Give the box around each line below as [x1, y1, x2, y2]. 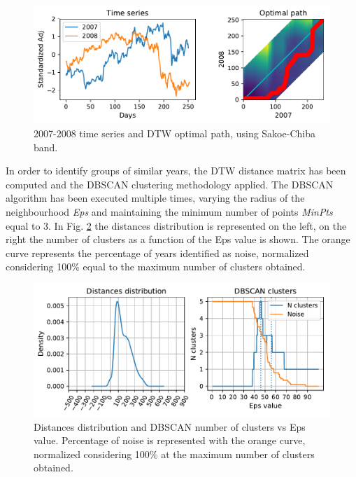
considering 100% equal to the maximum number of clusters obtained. [6, 259, 306, 274]
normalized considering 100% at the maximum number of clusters [34, 446, 315, 461]
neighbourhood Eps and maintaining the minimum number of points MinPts [6, 204, 333, 219]
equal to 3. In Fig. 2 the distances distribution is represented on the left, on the [6, 218, 347, 233]
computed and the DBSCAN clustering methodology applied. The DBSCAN [6, 177, 334, 191]
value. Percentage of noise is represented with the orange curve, [34, 433, 306, 448]
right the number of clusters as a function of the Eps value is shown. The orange [6, 232, 350, 247]
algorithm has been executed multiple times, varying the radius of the [6, 191, 305, 205]
